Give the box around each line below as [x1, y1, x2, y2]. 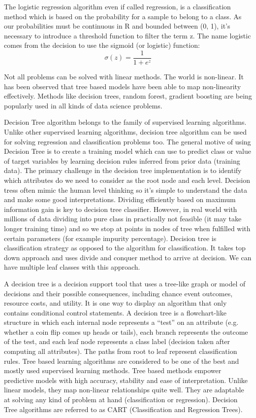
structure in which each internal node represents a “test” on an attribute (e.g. [4, 317, 239, 327]
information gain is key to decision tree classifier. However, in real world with [4, 204, 237, 214]
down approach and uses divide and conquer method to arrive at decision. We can [4, 252, 252, 262]
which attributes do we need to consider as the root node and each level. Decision [4, 174, 250, 185]
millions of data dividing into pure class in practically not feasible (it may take [4, 213, 242, 224]
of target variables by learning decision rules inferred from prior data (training [4, 155, 240, 166]
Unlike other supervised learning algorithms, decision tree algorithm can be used [4, 127, 247, 137]
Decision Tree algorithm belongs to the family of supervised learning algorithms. [4, 117, 247, 127]
